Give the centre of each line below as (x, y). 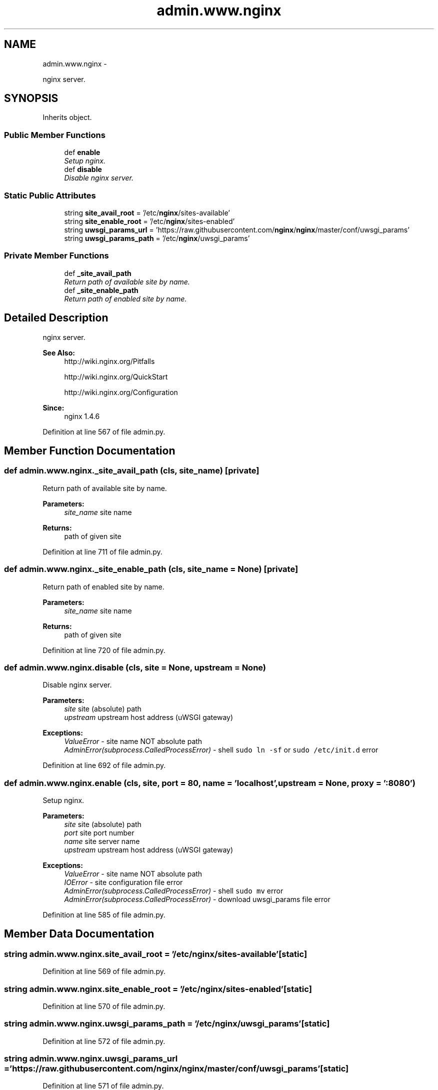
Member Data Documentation (79, 934)
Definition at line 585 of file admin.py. (104, 915)
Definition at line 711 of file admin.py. (102, 551)
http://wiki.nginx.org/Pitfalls (109, 361)
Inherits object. (67, 117)
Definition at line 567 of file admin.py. (104, 431)
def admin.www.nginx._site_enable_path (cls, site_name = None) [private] (151, 569)
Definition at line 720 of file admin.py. (104, 650)
